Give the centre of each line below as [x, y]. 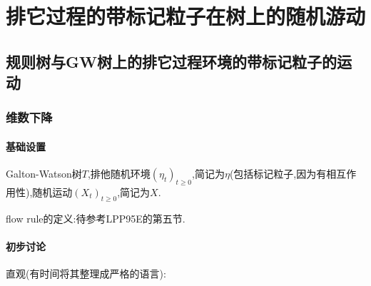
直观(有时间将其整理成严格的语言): [86, 274]
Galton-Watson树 [44, 174]
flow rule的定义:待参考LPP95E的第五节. [96, 218]
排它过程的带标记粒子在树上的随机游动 [186, 16]
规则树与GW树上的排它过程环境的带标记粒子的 [171, 61]
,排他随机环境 [119, 174]
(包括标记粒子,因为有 [278, 174]
